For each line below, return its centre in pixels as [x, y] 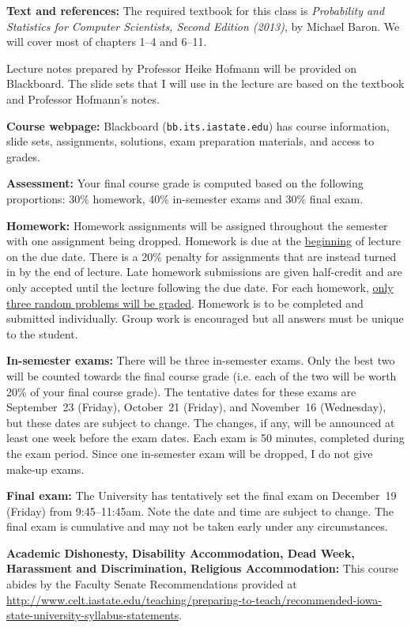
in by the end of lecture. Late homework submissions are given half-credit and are [204, 272]
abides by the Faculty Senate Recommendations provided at [152, 584]
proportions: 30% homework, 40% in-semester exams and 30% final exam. [185, 199]
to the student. [42, 333]
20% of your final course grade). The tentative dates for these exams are [181, 391]
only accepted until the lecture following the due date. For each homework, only [200, 287]
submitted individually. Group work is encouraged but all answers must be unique [205, 318]
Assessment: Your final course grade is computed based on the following [185, 183]
